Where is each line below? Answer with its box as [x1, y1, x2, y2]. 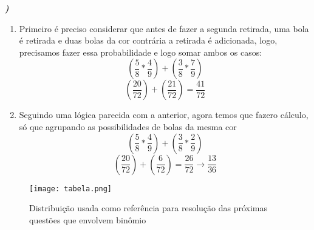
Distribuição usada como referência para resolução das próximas [29, 202, 268, 214]
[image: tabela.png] [29, 184, 112, 193]
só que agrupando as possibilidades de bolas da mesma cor [19, 120, 237, 133]
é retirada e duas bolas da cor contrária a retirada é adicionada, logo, [19, 34, 278, 47]
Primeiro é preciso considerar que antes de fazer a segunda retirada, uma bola [19, 22, 309, 34]
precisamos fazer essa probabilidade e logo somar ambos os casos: [19, 45, 262, 58]
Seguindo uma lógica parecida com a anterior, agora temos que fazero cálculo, [19, 108, 309, 121]
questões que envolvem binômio [29, 213, 146, 226]
